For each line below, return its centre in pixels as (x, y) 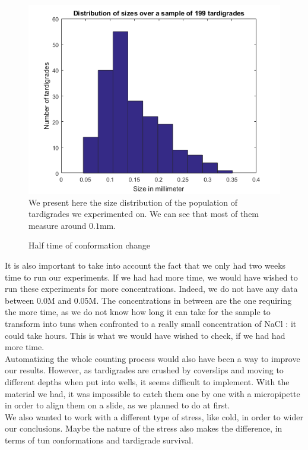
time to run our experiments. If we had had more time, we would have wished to (151, 277)
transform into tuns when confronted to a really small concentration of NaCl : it (151, 323)
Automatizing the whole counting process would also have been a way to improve (153, 358)
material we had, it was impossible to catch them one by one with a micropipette (153, 393)
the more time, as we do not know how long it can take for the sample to (138, 312)
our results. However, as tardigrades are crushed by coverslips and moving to (144, 370)
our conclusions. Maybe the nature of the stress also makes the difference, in (144, 428)
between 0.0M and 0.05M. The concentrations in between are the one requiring (148, 300)
